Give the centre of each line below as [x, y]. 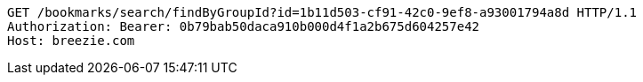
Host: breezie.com [71, 41]
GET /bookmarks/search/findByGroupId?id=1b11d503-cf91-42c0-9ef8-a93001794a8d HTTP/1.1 [322, 12]
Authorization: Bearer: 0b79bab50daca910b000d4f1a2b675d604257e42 [244, 26]
